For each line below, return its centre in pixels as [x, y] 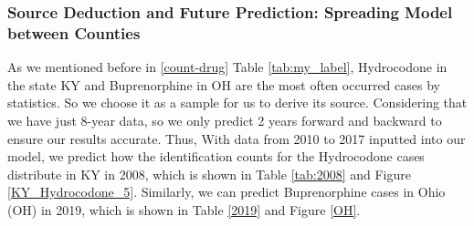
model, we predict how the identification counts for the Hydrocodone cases [216, 156]
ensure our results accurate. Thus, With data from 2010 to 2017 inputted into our [237, 138]
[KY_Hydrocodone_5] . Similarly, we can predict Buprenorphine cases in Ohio [226, 192]
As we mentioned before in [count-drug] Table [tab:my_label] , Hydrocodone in [227, 67]
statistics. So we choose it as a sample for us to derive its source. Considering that [237, 103]
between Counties [74, 32]
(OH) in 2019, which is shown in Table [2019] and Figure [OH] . [184, 209]
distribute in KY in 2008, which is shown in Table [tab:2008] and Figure [209, 174]
